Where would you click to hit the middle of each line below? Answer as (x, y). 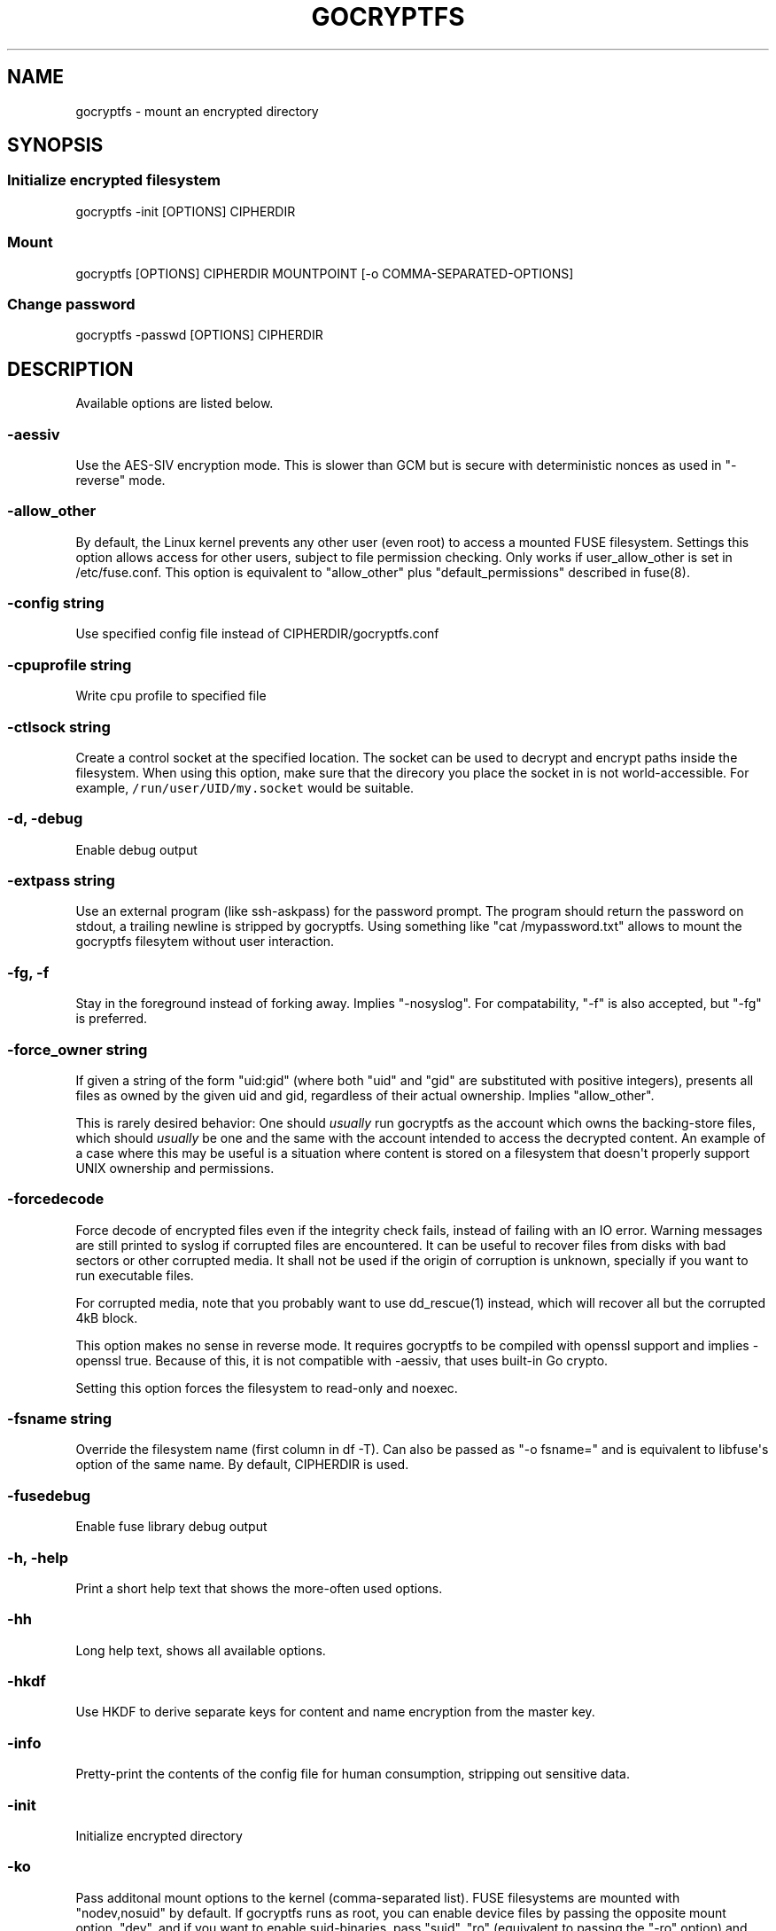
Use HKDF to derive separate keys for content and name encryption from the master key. (335, 1712)
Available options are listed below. (175, 403)
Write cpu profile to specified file (171, 696)
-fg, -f (28, 972)
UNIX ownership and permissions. (175, 1168)
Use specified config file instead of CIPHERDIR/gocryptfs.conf (257, 634)
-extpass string (61, 881)
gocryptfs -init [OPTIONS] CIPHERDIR (186, 211)
